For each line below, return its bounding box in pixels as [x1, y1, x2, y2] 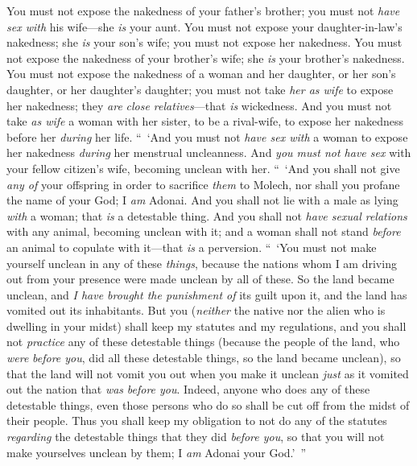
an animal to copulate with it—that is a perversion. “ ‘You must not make [6, 238, 377, 255]
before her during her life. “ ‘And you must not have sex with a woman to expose [6, 128, 408, 145]
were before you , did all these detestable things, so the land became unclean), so [6, 349, 401, 366]
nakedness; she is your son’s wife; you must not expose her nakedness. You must [6, 34, 403, 51]
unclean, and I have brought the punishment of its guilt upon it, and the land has [6, 286, 407, 303]
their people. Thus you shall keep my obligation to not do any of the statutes [6, 412, 387, 429]
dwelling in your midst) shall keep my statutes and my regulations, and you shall [6, 317, 407, 334]
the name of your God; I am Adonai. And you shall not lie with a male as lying [6, 192, 398, 208]
